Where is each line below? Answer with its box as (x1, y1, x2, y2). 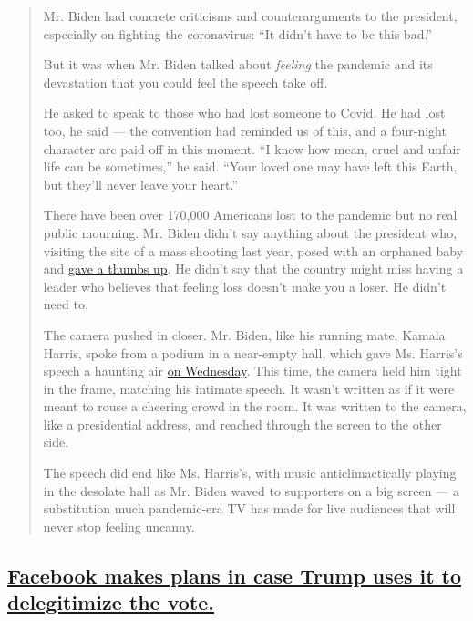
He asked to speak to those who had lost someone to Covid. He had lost (43, 103, 446, 122)
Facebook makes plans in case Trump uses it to (7, 561, 462, 589)
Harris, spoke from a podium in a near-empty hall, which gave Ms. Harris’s (43, 343, 463, 362)
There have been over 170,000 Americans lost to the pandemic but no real (43, 205, 458, 224)
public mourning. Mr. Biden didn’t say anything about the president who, (43, 223, 458, 242)
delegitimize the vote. (7, 588, 214, 616)
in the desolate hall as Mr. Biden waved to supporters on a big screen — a (43, 481, 459, 500)
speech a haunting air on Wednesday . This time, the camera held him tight (43, 361, 462, 380)
